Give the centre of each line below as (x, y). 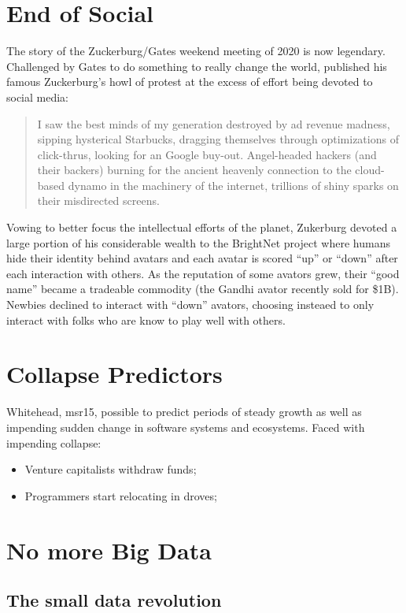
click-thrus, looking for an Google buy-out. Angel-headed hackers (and (207, 154)
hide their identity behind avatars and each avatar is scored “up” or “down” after (202, 258)
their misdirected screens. (98, 201)
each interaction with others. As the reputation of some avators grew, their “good (203, 273)
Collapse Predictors (114, 374)
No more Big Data (109, 550)
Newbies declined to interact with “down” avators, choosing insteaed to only (190, 305)
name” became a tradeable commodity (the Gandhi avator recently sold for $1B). (203, 289)
